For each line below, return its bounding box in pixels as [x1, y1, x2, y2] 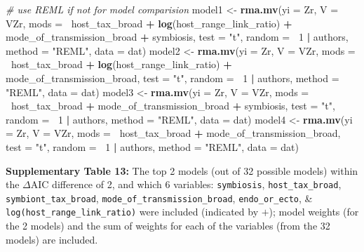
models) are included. [6, 232, 98, 246]
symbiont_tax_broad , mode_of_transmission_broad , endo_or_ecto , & [6, 190, 313, 205]
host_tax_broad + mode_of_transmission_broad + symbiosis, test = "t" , [11, 98, 335, 113]
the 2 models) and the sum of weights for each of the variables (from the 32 [6, 218, 330, 233]
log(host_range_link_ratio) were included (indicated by [6, 204, 259, 219]
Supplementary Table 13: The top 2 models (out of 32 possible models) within [6, 163, 358, 178]
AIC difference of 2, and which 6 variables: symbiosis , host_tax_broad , [30, 177, 342, 192]
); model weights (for [269, 204, 359, 219]
